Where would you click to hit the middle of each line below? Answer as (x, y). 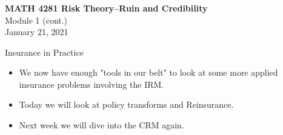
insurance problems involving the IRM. (92, 84)
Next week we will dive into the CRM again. (102, 125)
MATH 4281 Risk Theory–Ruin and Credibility (106, 8)
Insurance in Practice (44, 52)
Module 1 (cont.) (36, 20)
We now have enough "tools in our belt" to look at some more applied (148, 72)
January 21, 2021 (37, 32)
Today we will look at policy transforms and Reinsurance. (126, 104)
